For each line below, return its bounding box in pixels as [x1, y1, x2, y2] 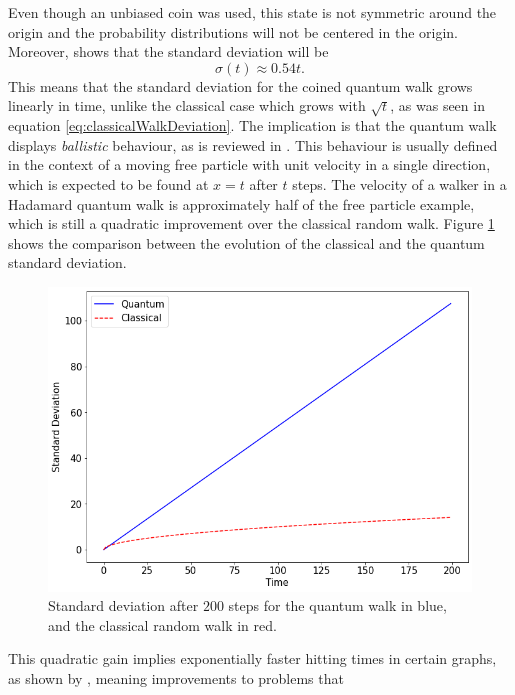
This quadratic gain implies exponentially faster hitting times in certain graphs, [8, 648, 497, 669]
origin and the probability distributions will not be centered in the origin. [8, 21, 458, 42]
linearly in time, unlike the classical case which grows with [8, 95, 366, 116]
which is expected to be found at [8, 173, 209, 194]
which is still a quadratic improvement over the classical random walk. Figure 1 [8, 213, 495, 234]
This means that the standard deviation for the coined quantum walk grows [8, 75, 473, 96]
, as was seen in [390, 95, 485, 116]
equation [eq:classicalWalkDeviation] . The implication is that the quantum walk [8, 115, 497, 136]
